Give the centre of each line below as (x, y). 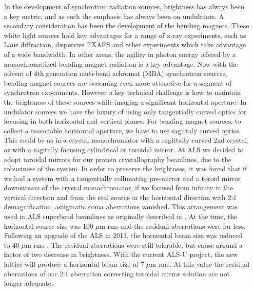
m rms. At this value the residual (200, 264)
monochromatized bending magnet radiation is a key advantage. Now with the (121, 64)
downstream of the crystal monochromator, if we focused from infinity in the (118, 188)
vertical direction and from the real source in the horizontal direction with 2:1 (120, 197)
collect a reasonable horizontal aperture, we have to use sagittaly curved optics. (123, 130)
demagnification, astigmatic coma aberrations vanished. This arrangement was (121, 207)
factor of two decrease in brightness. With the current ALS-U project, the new (121, 254)
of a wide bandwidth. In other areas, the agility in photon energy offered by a (120, 54)
